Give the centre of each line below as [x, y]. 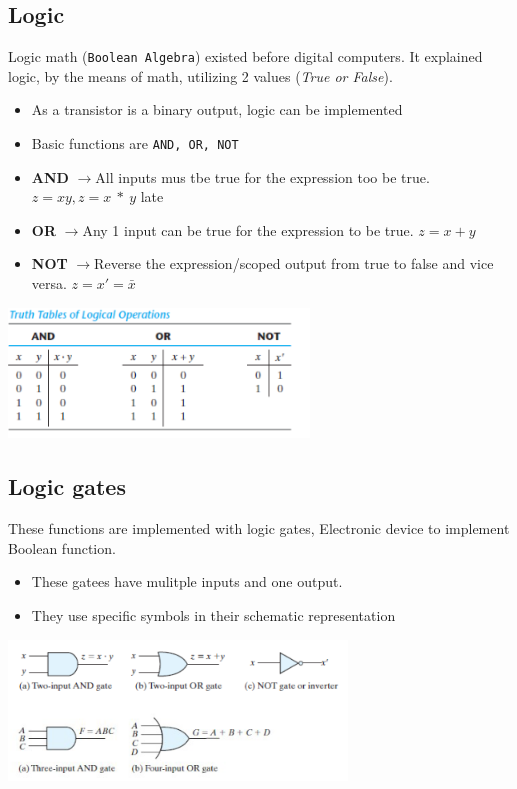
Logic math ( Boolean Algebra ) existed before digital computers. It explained [245, 56]
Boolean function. [62, 547]
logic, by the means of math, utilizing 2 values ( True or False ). [200, 75]
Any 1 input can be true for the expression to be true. [248, 229]
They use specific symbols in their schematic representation [213, 614]
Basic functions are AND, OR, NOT [135, 143]
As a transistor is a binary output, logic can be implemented [217, 109]
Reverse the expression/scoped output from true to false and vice [294, 263]
